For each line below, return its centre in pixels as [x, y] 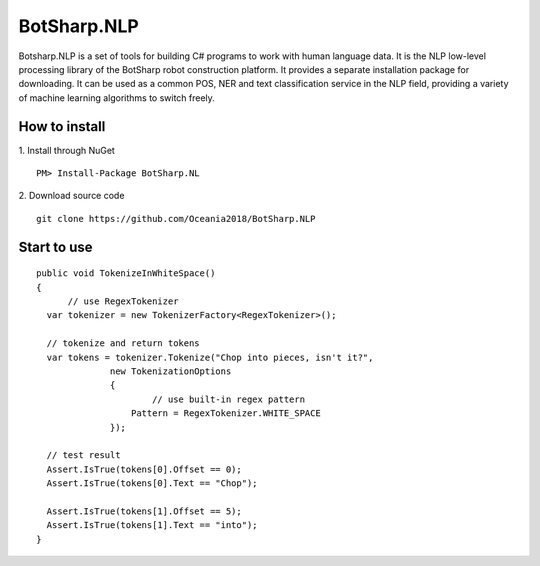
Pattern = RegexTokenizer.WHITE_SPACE [226, 413]
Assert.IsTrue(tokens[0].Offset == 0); [144, 469]
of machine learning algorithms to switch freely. [116, 97]
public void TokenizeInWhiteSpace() [126, 273]
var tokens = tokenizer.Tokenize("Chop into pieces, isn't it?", [210, 357]
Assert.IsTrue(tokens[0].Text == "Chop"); [152, 483]
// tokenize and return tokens [123, 343]
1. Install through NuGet [66, 150]
